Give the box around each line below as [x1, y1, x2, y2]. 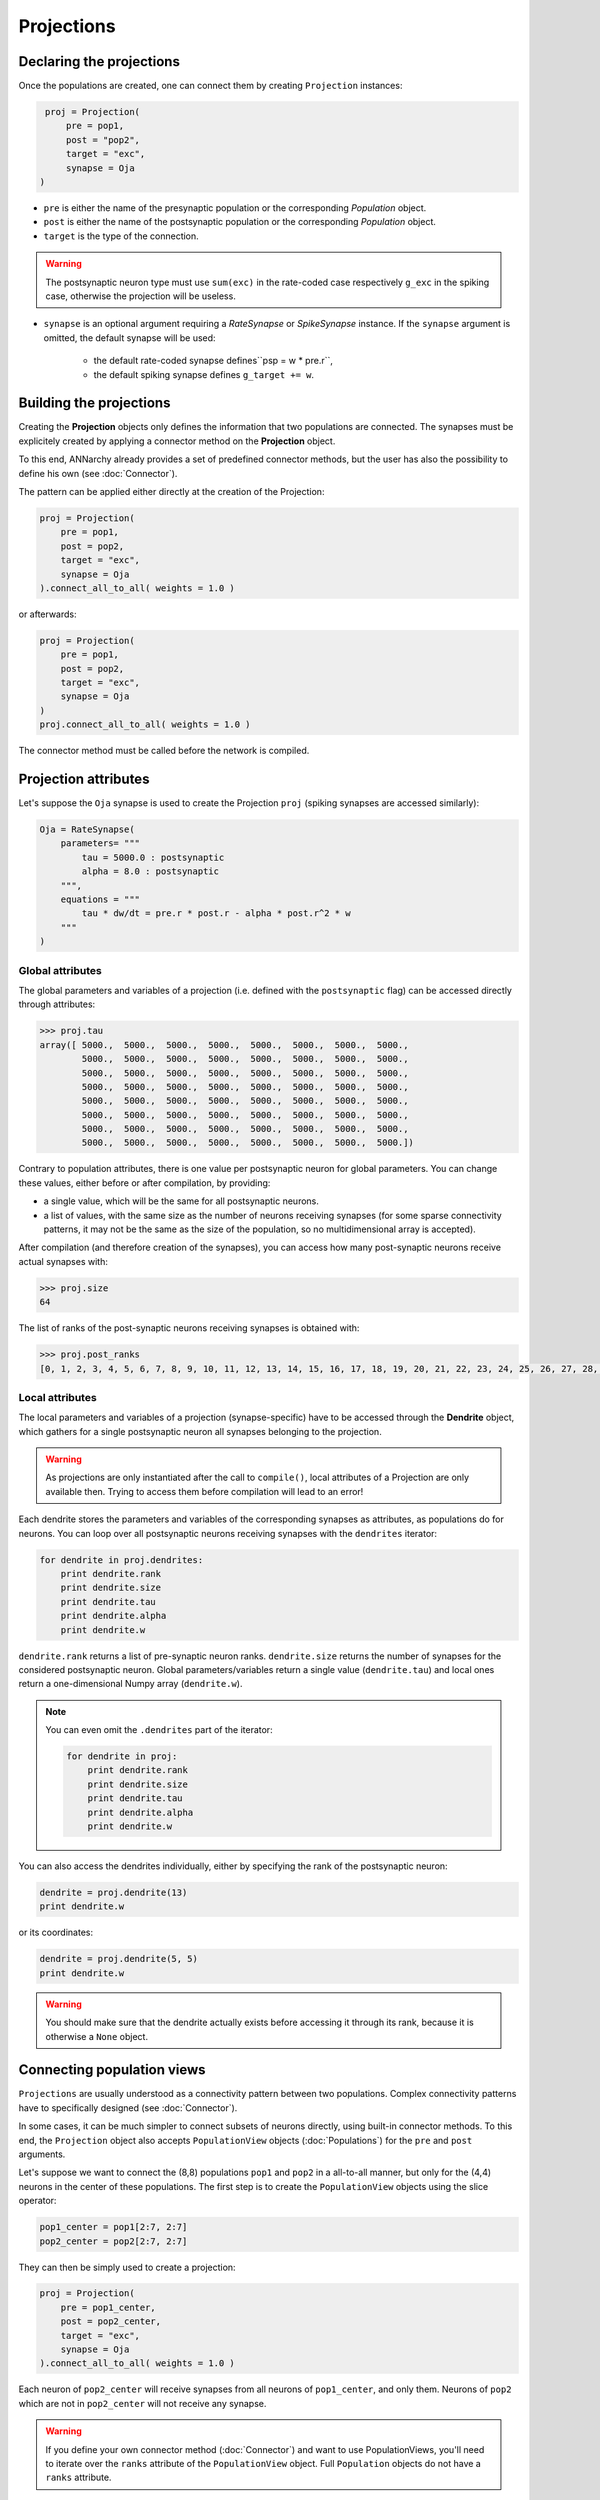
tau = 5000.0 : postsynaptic [81, 851, 225, 863]
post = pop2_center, [60, 2316, 162, 2327]
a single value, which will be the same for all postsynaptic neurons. [43, 1195, 320, 1207]
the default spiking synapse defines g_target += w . [93, 368, 315, 380]
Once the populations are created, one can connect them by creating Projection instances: [18, 80, 403, 92]
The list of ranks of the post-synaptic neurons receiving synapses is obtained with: [18, 1322, 360, 1334]
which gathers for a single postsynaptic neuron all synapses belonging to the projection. [18, 1425, 382, 1437]
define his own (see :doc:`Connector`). [18, 467, 178, 479]
